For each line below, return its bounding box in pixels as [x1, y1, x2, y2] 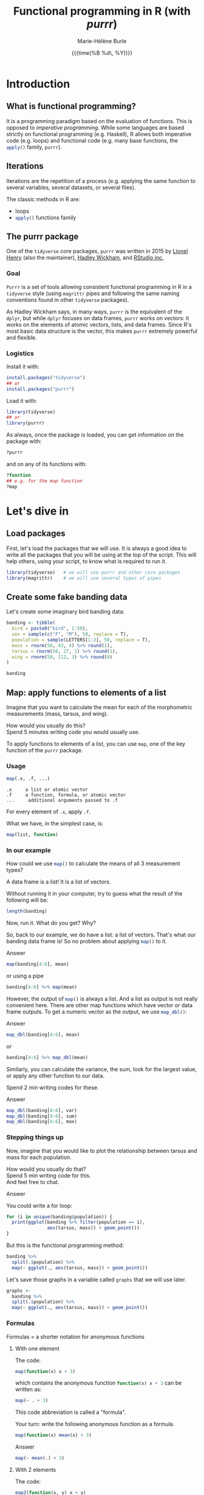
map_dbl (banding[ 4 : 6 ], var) [6, 1107, 78, 1113]
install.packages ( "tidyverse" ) [6, 374, 86, 380]
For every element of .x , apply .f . [6, 808, 91, 815]
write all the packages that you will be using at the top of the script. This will [6, 551, 197, 558]
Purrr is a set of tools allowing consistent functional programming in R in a [6, 283, 192, 290]
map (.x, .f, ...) [6, 776, 50, 782]
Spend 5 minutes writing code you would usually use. [6, 728, 140, 735]
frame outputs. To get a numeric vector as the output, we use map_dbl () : [6, 1008, 187, 1015]
